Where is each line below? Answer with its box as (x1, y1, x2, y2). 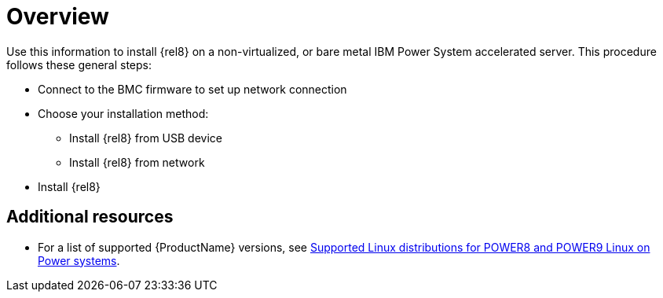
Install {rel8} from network (69, 155, 205, 169)
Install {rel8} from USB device (69, 131, 222, 145)
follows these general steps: (6, 57, 152, 72)
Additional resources (6, 207, 174, 227)
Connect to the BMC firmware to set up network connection (38, 82, 347, 96)
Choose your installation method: (38, 106, 209, 120)
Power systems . (38, 253, 120, 267)
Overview (6, 3, 109, 30)
